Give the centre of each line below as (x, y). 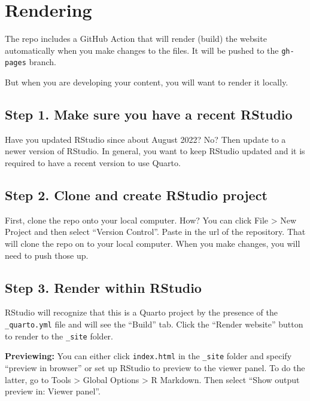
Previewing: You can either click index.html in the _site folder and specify (148, 356)
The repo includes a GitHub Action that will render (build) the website (136, 39)
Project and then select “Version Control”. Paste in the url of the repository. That (155, 232)
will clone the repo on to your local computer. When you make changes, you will (153, 243)
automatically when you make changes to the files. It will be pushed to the (142, 50)
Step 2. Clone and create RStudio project (136, 195)
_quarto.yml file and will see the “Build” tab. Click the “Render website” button (154, 324)
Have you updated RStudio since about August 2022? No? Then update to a (145, 139)
